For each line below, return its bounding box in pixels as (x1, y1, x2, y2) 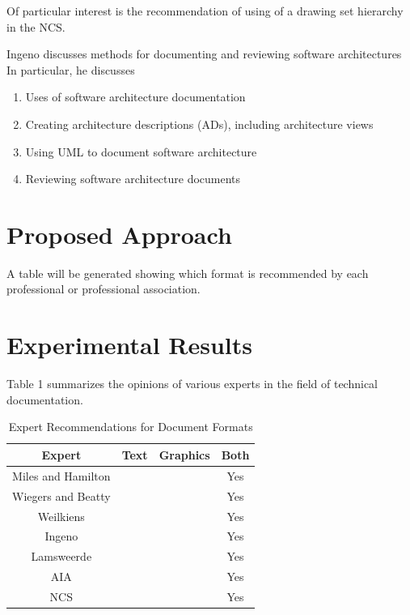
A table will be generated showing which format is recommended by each (6, 264, 369, 281)
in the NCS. (6, 18, 66, 35)
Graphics (159, 446, 210, 463)
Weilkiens (37, 507, 85, 524)
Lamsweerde (31, 548, 92, 565)
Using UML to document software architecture (25, 143, 257, 160)
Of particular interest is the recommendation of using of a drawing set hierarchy (6, 2, 404, 19)
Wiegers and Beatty (12, 487, 111, 504)
